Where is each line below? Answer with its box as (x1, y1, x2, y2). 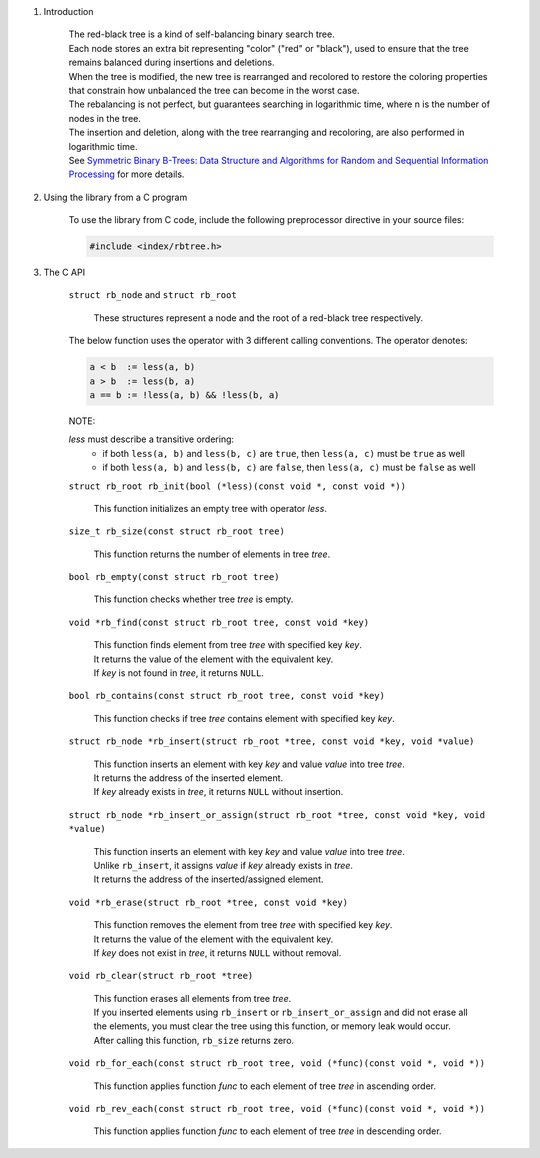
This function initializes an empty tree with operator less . (93, 502, 327, 514)
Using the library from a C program (43, 191, 188, 203)
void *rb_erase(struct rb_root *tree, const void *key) (68, 896, 349, 908)
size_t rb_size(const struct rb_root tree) (68, 526, 285, 537)
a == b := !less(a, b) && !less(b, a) (89, 389, 280, 400)
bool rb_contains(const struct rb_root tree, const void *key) (68, 690, 385, 702)
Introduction (43, 6, 94, 17)
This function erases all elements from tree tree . (93, 992, 292, 1004)
